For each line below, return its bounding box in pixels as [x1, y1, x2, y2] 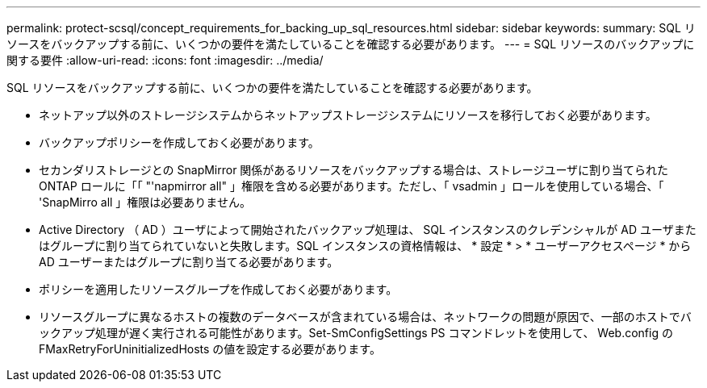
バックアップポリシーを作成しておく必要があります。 [39, 136, 320, 149]
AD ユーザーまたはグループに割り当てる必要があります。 [39, 255, 339, 269]
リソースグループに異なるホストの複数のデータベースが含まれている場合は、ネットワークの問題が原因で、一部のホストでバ [39, 310, 692, 323]
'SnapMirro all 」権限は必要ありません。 [39, 195, 251, 209]
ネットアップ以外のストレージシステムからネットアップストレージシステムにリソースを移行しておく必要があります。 [39, 108, 657, 122]
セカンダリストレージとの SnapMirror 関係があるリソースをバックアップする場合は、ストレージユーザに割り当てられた [39, 163, 669, 177]
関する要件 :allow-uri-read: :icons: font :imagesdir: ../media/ [6, 53, 324, 67]
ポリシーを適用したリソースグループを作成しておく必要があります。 [39, 282, 398, 296]
